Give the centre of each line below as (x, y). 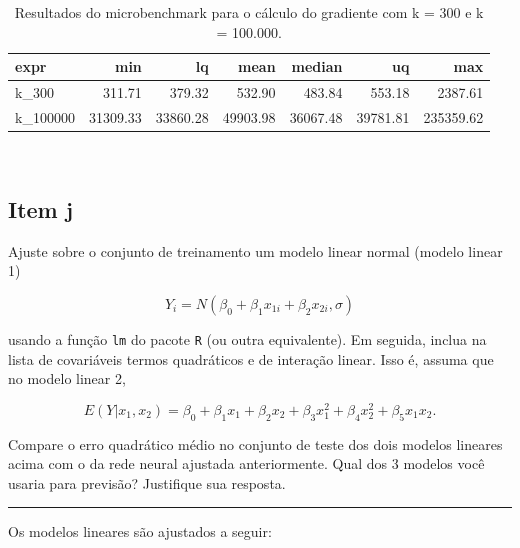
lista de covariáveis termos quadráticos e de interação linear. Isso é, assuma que (251, 358)
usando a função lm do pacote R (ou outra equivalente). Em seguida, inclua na (247, 338)
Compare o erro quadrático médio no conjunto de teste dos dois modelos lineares (255, 443)
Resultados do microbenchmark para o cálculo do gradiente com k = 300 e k (249, 12)
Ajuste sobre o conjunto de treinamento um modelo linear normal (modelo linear (255, 250)
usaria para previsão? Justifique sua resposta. (147, 482)
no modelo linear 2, (67, 378)
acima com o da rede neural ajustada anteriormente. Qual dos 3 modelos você (246, 463)
